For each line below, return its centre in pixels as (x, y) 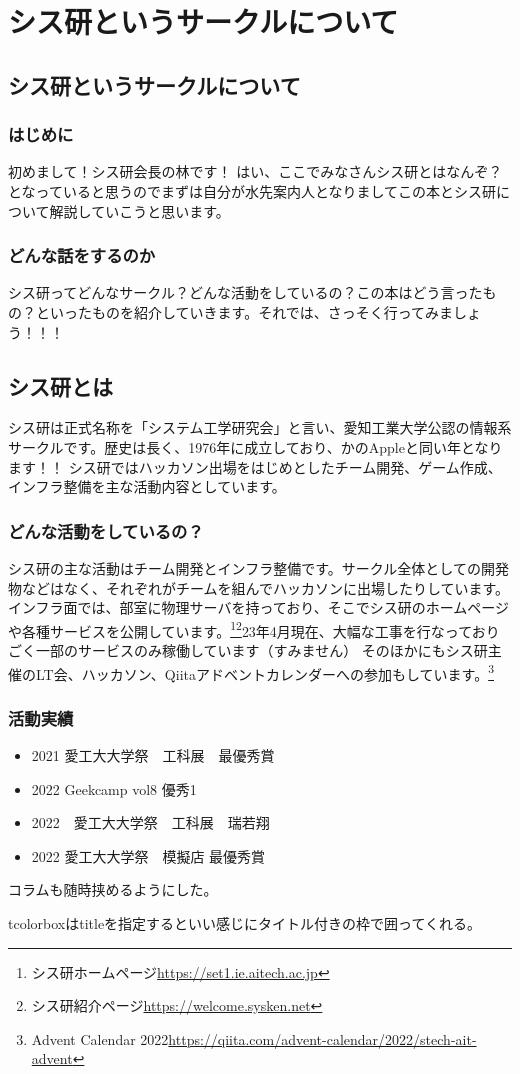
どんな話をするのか (82, 255)
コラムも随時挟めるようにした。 (113, 889)
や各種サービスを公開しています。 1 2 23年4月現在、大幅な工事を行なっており (254, 629)
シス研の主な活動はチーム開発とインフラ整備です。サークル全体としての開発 (258, 567)
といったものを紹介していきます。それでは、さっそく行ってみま (244, 311)
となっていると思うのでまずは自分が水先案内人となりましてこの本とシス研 (252, 190)
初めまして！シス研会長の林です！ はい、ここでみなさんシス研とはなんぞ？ (255, 171)
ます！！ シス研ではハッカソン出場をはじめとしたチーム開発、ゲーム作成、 (255, 466)
